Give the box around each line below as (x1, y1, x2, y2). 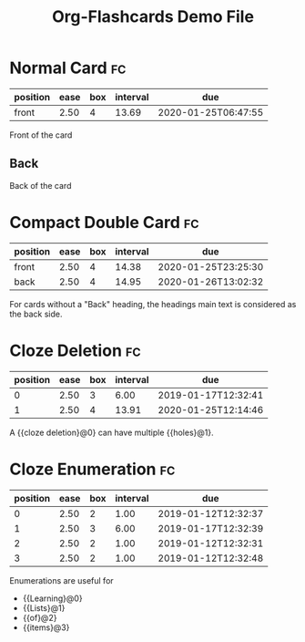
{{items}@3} (22, 622, 70, 633)
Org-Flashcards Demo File (51, 6, 255, 27)
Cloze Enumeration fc (9, 459, 176, 480)
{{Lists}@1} (22, 602, 66, 613)
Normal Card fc (9, 57, 127, 78)
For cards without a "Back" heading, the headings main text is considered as (9, 298, 297, 309)
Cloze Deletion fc (9, 340, 141, 361)
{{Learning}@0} (22, 593, 84, 604)
